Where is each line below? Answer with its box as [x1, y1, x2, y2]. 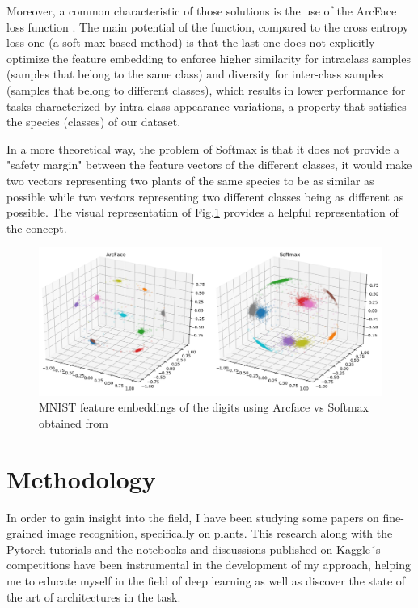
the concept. [6, 219, 67, 236]
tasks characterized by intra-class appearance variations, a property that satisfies [6, 97, 407, 114]
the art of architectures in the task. [6, 588, 181, 605]
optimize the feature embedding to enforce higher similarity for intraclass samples [6, 49, 411, 66]
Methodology [6, 462, 156, 495]
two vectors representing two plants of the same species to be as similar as [6, 171, 374, 188]
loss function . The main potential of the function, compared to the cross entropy [6, 18, 409, 35]
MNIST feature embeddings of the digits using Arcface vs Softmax [39, 399, 369, 416]
